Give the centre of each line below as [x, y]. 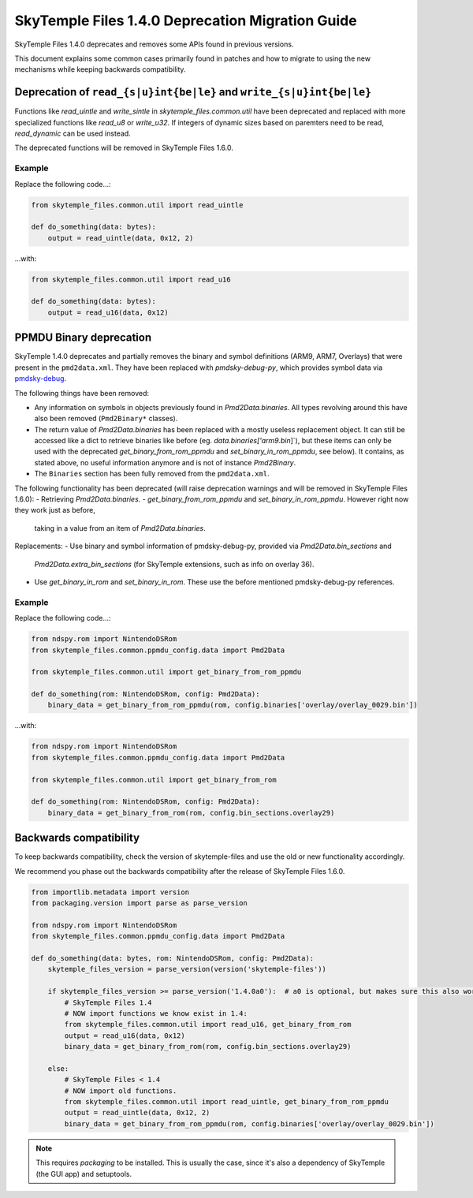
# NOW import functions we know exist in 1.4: [156, 1013]
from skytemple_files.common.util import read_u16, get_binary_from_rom [208, 1024]
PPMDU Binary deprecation [83, 338]
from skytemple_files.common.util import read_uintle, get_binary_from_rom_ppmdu [227, 1102]
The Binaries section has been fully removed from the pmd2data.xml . [152, 474]
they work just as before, [55, 510]
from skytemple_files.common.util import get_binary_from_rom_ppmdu [166, 672]
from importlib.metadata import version [110, 892]
